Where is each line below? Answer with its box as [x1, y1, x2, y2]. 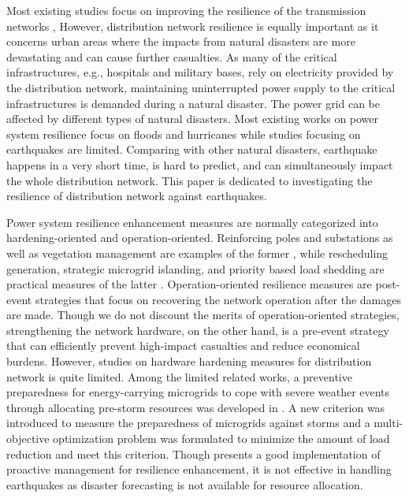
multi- [374, 414, 403, 431]
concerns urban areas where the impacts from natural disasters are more [6, 33, 355, 50]
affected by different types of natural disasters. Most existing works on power [6, 110, 379, 127]
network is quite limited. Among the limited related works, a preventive [6, 368, 352, 385]
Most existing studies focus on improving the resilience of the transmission [6, 2, 366, 18]
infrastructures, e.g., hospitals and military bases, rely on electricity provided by [6, 64, 394, 80]
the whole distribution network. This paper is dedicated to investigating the [6, 172, 373, 188]
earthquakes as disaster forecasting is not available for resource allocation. [6, 476, 363, 492]
